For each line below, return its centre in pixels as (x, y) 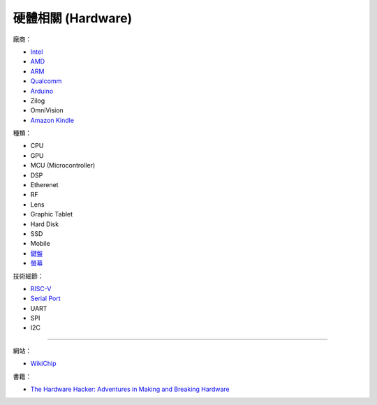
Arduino (42, 91)
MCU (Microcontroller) (63, 165)
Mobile (40, 244)
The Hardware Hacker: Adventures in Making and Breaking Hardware (130, 389)
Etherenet (44, 185)
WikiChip (43, 364)
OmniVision (47, 110)
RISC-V (41, 288)
